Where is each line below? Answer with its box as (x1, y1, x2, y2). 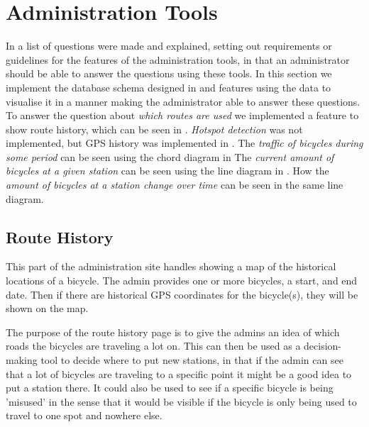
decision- (304, 338, 342, 353)
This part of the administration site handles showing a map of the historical (6, 259, 336, 274)
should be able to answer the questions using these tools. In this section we (6, 66, 332, 81)
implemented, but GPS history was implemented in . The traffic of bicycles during (6, 135, 363, 150)
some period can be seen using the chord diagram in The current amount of (6, 149, 334, 164)
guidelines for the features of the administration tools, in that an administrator (6, 52, 350, 67)
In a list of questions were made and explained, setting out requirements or (6, 38, 332, 53)
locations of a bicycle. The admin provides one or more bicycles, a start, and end (6, 273, 358, 288)
